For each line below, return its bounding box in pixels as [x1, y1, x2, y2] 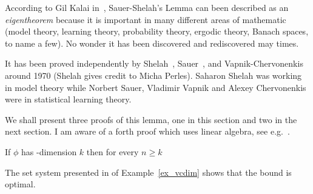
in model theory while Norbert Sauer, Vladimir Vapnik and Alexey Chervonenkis [5, 81, 306, 93]
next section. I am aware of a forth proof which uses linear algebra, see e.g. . [5, 125, 290, 138]
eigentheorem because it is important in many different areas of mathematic [5, 13, 286, 25]
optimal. [5, 178, 36, 190]
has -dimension [21, 145, 77, 158]
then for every [86, 145, 139, 158]
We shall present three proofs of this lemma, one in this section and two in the [5, 113, 297, 125]
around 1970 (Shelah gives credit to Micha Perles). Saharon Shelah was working [5, 69, 302, 81]
